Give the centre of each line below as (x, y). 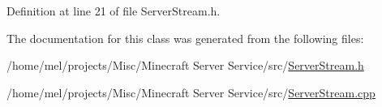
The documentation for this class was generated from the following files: (185, 38)
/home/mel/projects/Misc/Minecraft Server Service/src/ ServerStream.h (185, 65)
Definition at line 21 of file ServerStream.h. (114, 11)
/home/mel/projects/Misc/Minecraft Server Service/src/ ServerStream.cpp (191, 92)
